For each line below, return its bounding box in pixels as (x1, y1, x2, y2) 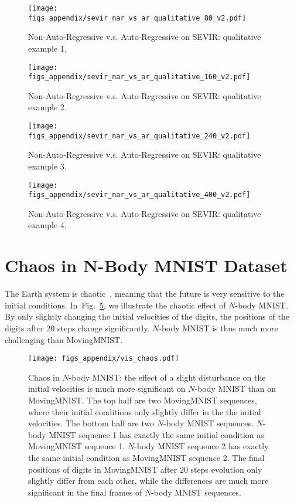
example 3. (28, 160, 67, 172)
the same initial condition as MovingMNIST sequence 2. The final (28, 451, 265, 463)
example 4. (28, 219, 67, 231)
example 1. (28, 42, 67, 54)
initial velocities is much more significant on (28, 382, 186, 395)
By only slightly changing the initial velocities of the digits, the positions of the (5, 310, 289, 323)
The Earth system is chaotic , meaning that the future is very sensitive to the (5, 287, 285, 300)
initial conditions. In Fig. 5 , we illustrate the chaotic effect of (5, 299, 226, 311)
